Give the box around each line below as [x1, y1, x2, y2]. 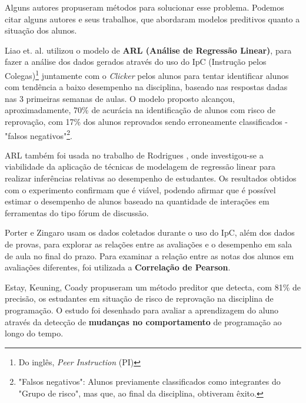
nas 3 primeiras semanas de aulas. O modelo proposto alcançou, [5, 92, 235, 104]
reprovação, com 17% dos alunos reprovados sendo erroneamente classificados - [5, 115, 288, 127]
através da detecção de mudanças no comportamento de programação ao [5, 315, 282, 328]
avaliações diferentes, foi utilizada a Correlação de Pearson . [5, 261, 231, 273]
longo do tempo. [5, 327, 64, 339]
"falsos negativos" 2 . [5, 127, 72, 141]
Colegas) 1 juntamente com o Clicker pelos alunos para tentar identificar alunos [5, 67, 289, 81]
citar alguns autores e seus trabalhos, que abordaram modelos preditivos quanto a [5, 12, 300, 25]
